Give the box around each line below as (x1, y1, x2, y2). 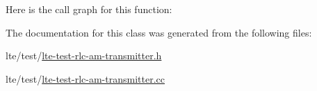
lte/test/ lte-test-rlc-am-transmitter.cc (6, 71, 165, 85)
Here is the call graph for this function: (6, 2, 172, 16)
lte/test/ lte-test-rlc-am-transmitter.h (6, 48, 162, 63)
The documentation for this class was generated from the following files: (6, 25, 312, 39)
